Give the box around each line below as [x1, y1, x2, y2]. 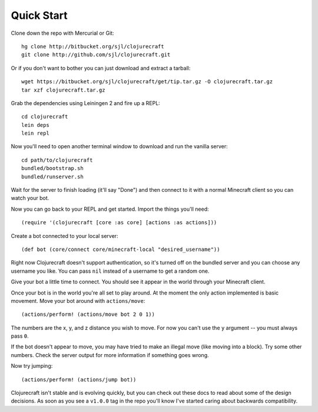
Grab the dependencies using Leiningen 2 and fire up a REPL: [11, 99, 160, 106]
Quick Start [11, 9, 68, 22]
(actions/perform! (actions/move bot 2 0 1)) [21, 311, 155, 318]
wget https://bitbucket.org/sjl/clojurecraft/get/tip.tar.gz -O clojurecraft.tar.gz [21, 79, 273, 85]
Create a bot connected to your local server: [11, 232, 118, 239]
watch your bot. [11, 195, 49, 202]
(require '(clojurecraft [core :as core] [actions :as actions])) [21, 219, 217, 226]
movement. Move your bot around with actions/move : [11, 297, 145, 304]
